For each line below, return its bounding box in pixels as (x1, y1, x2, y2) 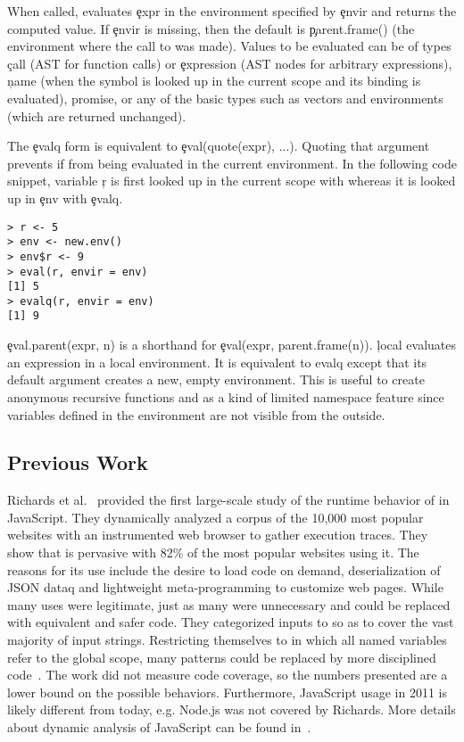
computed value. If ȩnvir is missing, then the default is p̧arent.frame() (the (7, 19, 415, 37)
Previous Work (7, 449, 148, 476)
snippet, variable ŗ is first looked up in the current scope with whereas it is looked (7, 171, 456, 190)
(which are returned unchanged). (7, 106, 186, 125)
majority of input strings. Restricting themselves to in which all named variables (7, 631, 447, 649)
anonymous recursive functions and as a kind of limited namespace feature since (7, 387, 444, 406)
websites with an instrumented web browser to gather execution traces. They (7, 525, 428, 544)
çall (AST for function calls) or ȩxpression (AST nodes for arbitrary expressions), (7, 54, 452, 72)
